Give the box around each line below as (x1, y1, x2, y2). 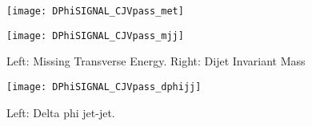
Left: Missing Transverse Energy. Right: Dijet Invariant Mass (6, 53, 306, 69)
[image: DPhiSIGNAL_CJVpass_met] (6, 6, 184, 17)
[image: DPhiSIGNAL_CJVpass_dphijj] (6, 81, 202, 93)
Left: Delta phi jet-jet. (6, 104, 115, 120)
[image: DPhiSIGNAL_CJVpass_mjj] (6, 30, 184, 41)
